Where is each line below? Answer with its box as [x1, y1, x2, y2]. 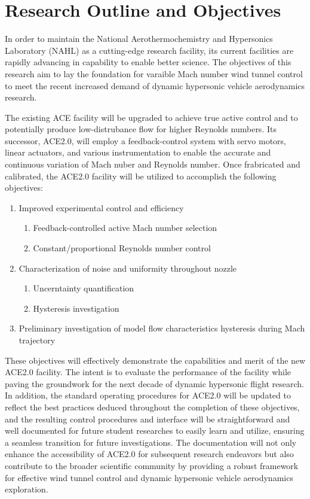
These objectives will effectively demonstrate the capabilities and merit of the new [5, 354, 306, 366]
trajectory [19, 334, 56, 346]
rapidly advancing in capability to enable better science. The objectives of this [5, 56, 291, 68]
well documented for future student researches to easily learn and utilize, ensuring [5, 424, 305, 437]
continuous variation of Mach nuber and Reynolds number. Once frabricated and [5, 158, 300, 171]
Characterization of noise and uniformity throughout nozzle [19, 261, 237, 274]
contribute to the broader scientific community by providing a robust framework [5, 459, 299, 471]
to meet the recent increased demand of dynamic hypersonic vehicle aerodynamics [5, 79, 305, 92]
